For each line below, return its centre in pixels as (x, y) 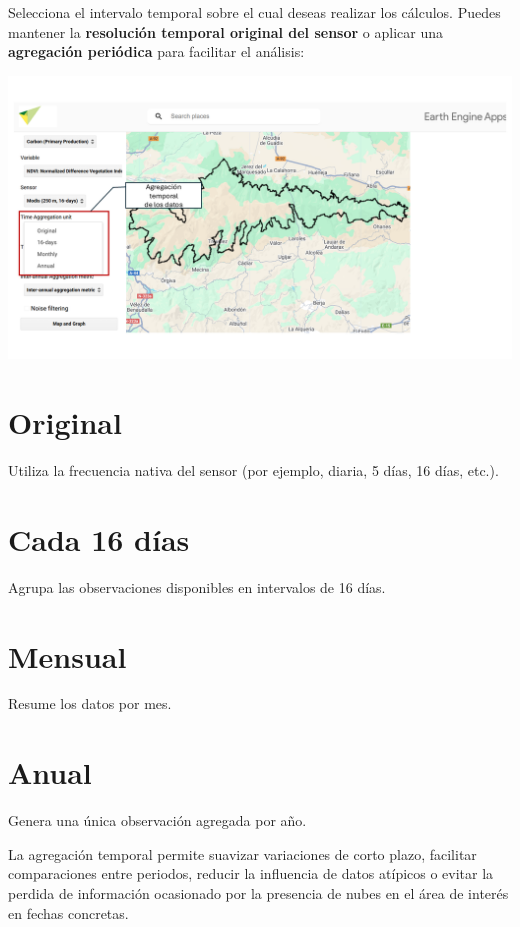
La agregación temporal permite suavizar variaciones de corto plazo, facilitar (242, 853)
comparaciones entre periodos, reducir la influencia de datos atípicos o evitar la (251, 873)
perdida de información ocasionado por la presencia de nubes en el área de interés (258, 892)
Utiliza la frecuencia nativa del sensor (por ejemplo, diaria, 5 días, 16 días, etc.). (253, 470)
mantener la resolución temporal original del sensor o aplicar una (225, 31)
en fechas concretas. (68, 912)
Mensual (67, 655)
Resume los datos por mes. (90, 703)
